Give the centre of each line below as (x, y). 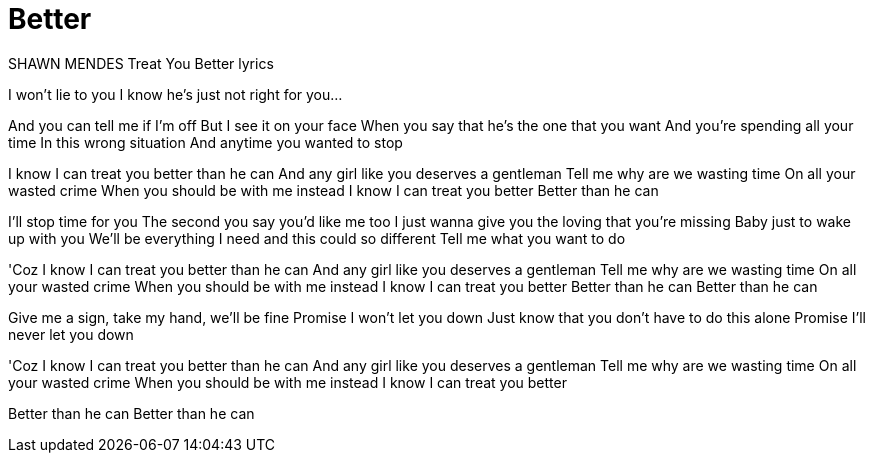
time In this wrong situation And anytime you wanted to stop (205, 142)
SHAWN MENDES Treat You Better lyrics (141, 63)
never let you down (71, 334)
